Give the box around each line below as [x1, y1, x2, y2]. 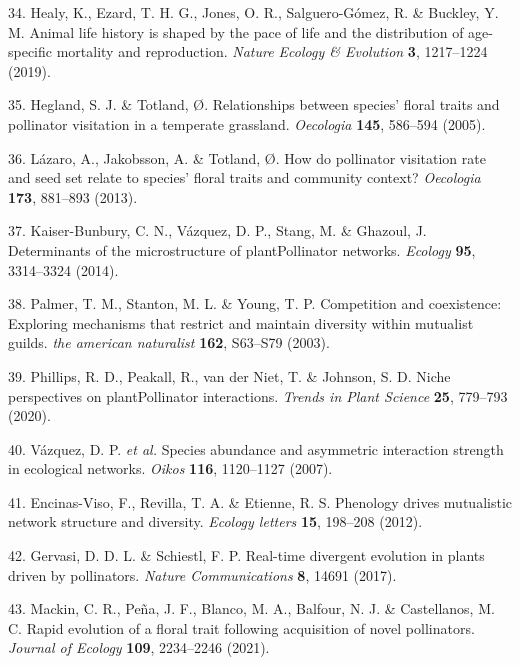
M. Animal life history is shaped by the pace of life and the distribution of [8, 21, 464, 42]
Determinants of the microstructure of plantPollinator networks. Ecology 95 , [8, 239, 476, 260]
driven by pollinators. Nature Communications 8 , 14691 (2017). [8, 564, 397, 585]
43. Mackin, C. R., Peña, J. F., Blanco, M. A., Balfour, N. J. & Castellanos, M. [8, 598, 495, 619]
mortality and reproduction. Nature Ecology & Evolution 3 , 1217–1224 [56, 41, 488, 62]
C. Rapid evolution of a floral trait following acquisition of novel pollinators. [8, 617, 475, 638]
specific [8, 41, 53, 62]
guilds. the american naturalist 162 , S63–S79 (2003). [8, 332, 330, 353]
